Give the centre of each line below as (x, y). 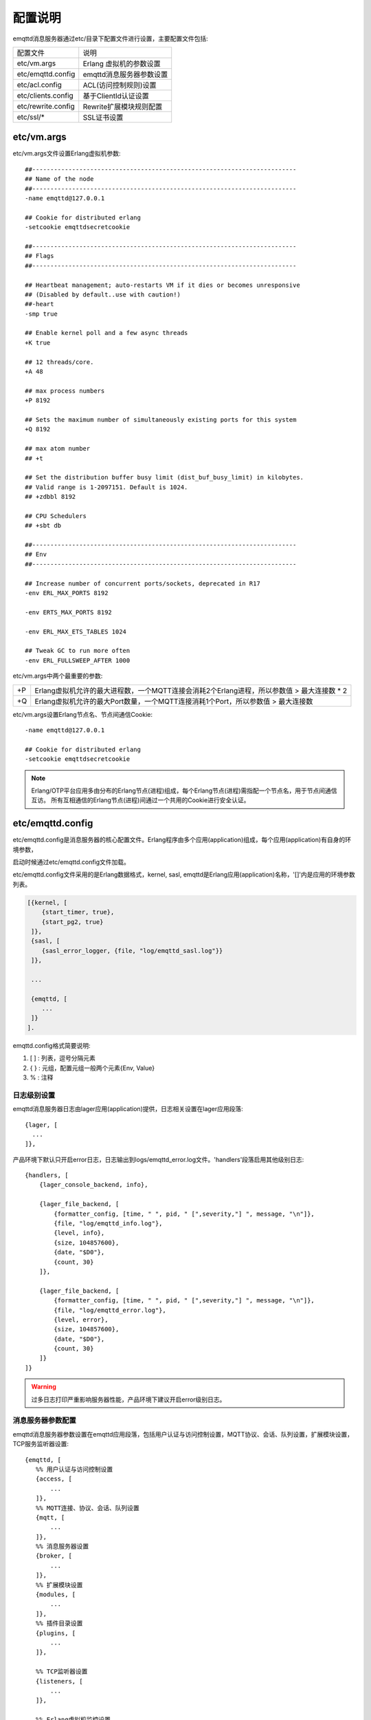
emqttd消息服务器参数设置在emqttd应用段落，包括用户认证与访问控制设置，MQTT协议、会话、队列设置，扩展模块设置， (183, 1434)
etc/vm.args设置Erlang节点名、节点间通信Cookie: (82, 714)
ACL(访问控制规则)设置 (120, 85)
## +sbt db (43, 526)
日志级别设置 (34, 1095)
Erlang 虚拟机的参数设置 (122, 63)
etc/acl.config (39, 85)
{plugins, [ (56, 1633)
